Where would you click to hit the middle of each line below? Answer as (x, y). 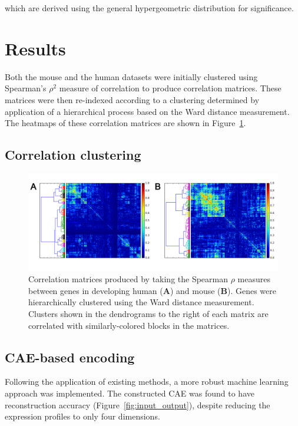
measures (254, 279)
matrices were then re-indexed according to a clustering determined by (132, 99)
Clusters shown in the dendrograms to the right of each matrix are (148, 314)
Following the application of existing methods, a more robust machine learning (147, 382)
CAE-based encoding (70, 357)
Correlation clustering (73, 155)
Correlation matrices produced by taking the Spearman (128, 279)
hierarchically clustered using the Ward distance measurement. (141, 302)
